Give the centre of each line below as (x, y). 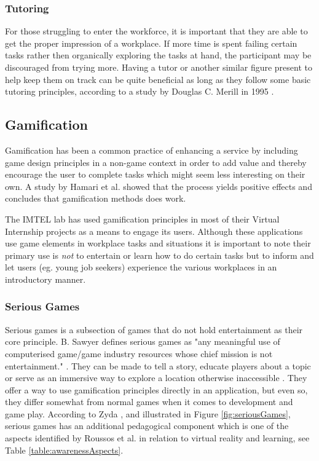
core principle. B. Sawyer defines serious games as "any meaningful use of (143, 341)
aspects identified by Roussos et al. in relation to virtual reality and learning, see (157, 438)
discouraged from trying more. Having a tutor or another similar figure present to (159, 67)
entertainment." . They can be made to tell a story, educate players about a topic (158, 365)
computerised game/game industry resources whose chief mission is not (139, 353)
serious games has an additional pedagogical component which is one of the (147, 426)
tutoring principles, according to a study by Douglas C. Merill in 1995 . (140, 91)
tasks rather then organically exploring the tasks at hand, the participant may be (158, 55)
